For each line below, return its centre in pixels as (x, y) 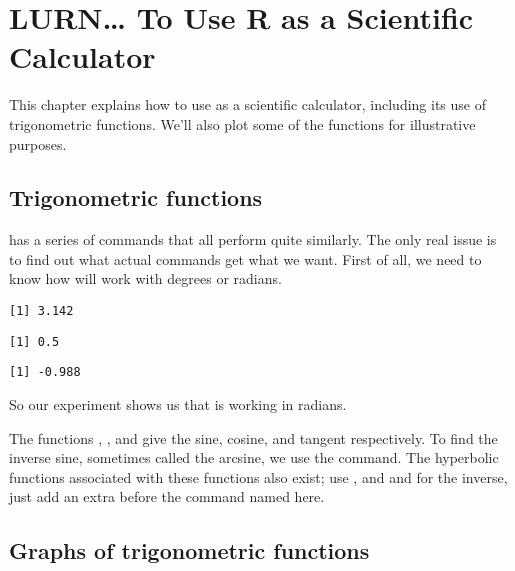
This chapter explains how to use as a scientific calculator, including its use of (247, 104)
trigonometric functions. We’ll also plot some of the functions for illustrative (242, 123)
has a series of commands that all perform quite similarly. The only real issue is (253, 239)
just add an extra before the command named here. (167, 496)
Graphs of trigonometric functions (189, 550)
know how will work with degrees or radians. (145, 278)
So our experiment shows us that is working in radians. (178, 404)
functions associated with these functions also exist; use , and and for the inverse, (258, 476)
